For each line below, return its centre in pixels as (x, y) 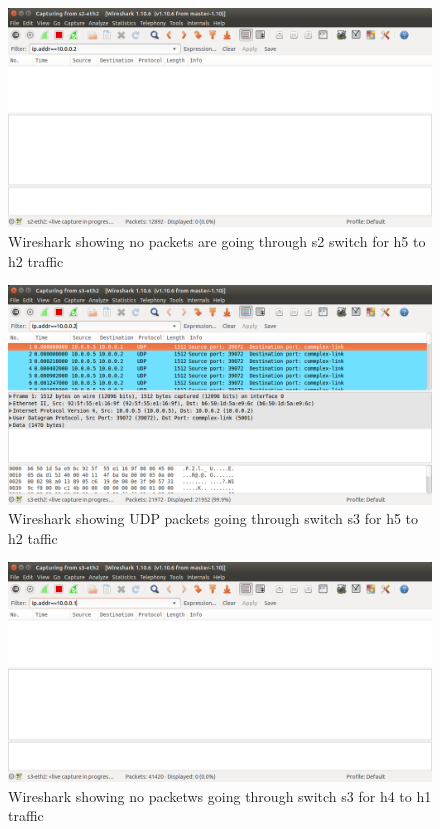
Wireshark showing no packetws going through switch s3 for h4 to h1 (220, 795)
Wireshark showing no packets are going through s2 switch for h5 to (217, 241)
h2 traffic (36, 260)
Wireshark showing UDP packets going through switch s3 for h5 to (213, 518)
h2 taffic (33, 537)
